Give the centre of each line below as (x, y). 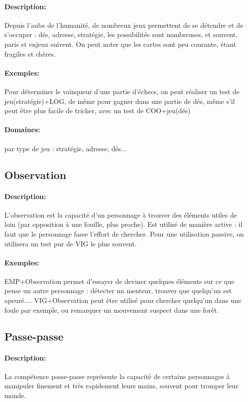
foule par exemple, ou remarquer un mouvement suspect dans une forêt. (112, 310)
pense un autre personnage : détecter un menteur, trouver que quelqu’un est (118, 291)
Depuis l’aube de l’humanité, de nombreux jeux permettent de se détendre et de (124, 25)
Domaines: (22, 130)
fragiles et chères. (30, 53)
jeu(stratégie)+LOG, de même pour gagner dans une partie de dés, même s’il (120, 101)
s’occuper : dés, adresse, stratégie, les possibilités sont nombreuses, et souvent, (121, 34)
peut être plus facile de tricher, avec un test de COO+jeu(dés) (97, 111)
